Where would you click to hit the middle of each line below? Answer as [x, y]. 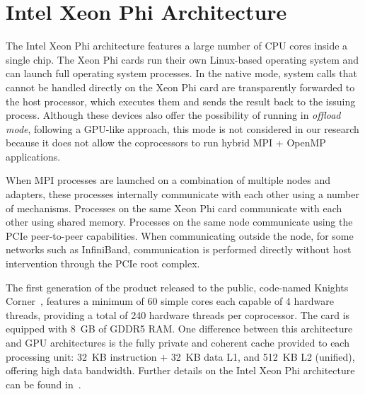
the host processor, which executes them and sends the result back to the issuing [181, 101]
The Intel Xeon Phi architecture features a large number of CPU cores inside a [177, 46]
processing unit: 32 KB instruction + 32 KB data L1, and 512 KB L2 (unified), [180, 356]
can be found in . [44, 384]
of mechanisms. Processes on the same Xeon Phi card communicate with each [174, 208]
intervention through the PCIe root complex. [103, 263]
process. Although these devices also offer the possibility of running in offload [173, 115]
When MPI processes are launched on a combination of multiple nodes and [168, 180]
